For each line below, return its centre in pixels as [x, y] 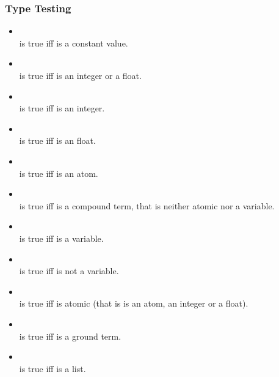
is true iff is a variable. [61, 238]
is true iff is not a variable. [69, 271]
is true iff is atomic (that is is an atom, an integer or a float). [134, 303]
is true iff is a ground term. [70, 336]
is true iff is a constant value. [74, 43]
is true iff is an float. [57, 140]
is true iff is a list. [53, 368]
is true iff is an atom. [59, 173]
